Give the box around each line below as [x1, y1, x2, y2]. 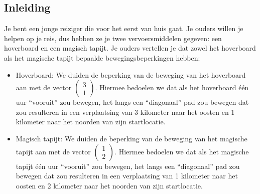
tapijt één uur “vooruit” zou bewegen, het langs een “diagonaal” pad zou [16, 160, 240, 171]
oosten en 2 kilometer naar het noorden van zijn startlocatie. [16, 180, 203, 190]
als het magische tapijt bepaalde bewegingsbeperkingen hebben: [4, 52, 200, 63]
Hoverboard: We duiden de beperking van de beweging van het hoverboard [16, 69, 246, 80]
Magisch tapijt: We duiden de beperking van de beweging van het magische [16, 133, 247, 143]
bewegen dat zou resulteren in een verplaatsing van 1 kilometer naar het [16, 170, 238, 181]
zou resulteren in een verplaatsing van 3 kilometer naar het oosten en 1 [16, 106, 235, 117]
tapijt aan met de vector [16, 146, 91, 156]
